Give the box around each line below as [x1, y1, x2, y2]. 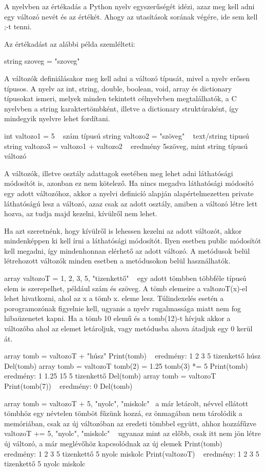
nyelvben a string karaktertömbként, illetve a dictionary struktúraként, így [4, 103, 239, 114]
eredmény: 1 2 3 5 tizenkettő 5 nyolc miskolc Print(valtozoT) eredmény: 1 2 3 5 [4, 448, 259, 459]
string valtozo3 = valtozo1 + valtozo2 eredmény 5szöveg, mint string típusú [4, 140, 248, 151]
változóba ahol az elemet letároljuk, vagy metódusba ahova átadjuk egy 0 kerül [4, 323, 253, 334]
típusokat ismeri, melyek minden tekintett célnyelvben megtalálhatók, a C [4, 93, 237, 104]
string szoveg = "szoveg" [4, 55, 80, 66]
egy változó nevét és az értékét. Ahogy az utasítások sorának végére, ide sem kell [4, 11, 258, 22]
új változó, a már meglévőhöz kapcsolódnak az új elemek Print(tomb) [4, 438, 222, 448]
